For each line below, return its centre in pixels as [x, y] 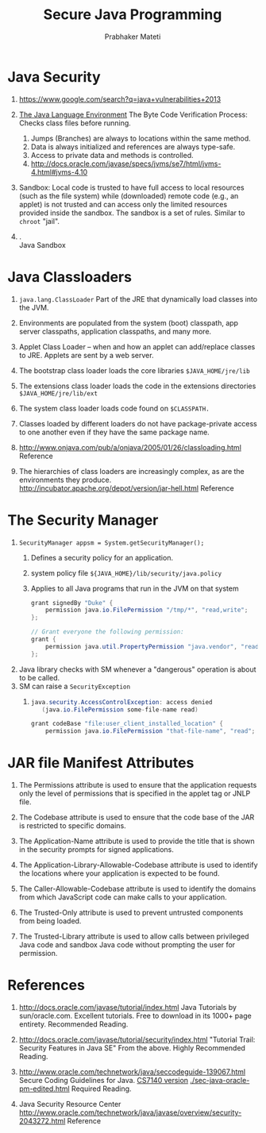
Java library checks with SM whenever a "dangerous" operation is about [137, 669]
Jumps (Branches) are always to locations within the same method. [141, 138]
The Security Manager [83, 520]
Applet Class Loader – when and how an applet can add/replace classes [137, 346]
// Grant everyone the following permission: [107, 632]
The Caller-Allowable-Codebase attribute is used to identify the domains [137, 889]
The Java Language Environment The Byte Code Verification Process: [133, 114]
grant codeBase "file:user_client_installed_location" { [127, 724]
